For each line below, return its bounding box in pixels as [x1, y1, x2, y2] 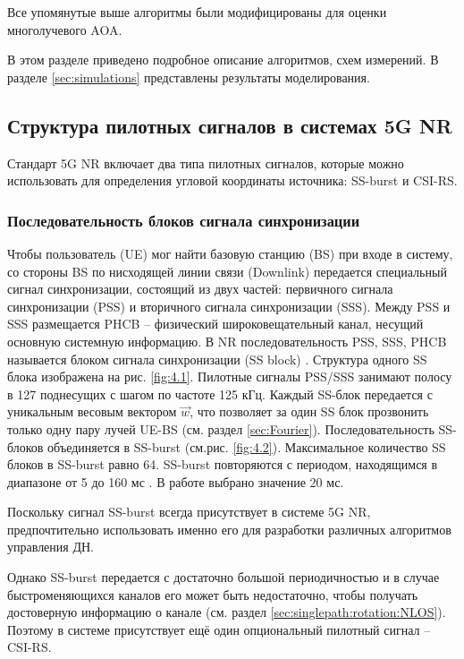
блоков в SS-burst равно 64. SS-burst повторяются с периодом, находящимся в [7, 455, 438, 474]
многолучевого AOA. [7, 20, 122, 39]
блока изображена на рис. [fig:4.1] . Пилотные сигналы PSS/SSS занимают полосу [7, 367, 452, 386]
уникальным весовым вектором [7, 402, 177, 421]
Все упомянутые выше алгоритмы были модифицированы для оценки [7, 3, 387, 21]
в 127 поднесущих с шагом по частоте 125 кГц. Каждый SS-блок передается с [7, 384, 433, 403]
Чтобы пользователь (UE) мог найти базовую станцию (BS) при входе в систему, [7, 244, 453, 262]
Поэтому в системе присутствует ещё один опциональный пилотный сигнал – [7, 620, 431, 638]
